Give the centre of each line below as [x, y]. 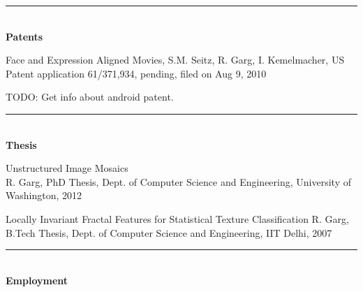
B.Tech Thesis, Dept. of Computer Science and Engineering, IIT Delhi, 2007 [169, 232]
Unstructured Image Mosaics [67, 168]
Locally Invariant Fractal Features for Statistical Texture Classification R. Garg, [177, 218]
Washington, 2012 [44, 195]
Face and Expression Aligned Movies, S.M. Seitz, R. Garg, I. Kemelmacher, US [175, 60]
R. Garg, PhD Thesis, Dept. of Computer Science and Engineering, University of [178, 181]
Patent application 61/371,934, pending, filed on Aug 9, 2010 [136, 73]
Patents [24, 36]
